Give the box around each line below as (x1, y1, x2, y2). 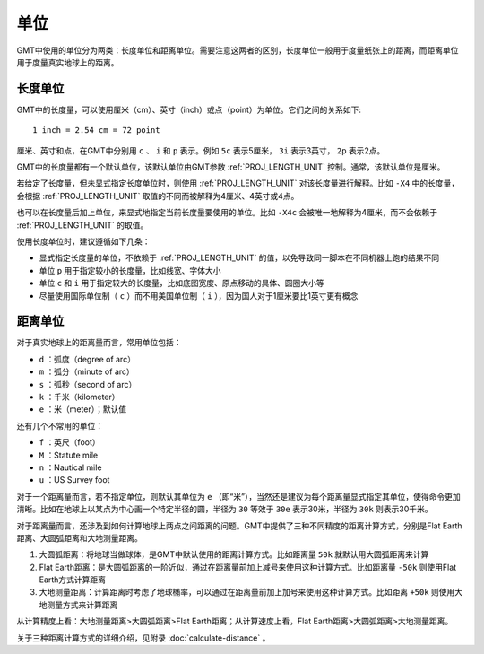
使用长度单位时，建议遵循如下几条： (16, 236, 151, 247)
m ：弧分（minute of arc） (39, 366, 134, 377)
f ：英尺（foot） (39, 437, 100, 448)
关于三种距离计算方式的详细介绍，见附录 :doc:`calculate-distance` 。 (16, 632, 271, 643)
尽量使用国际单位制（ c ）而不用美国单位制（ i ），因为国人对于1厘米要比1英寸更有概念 (39, 290, 359, 301)
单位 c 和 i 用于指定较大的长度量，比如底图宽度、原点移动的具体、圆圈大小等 (39, 278, 324, 289)
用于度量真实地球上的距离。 (16, 57, 119, 67)
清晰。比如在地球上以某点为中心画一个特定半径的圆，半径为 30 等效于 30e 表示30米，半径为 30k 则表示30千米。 (16, 503, 434, 515)
